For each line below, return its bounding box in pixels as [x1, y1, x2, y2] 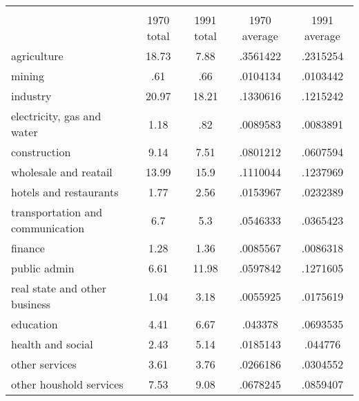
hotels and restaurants [11, 184, 119, 200]
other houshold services [11, 376, 124, 392]
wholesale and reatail [11, 164, 113, 180]
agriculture [11, 48, 64, 64]
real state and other [11, 280, 106, 296]
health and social [11, 336, 93, 352]
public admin [11, 260, 75, 276]
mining [11, 68, 45, 84]
